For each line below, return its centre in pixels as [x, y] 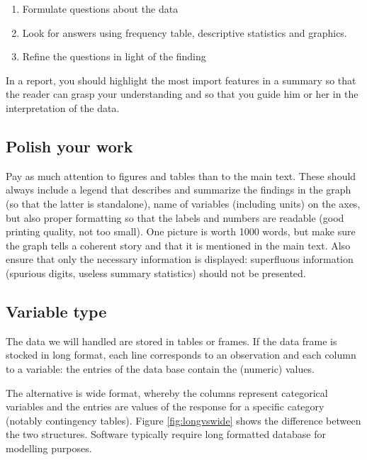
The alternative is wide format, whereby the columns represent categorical [167, 392]
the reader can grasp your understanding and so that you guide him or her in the [182, 94]
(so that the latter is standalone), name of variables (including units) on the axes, [183, 203]
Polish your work [69, 146]
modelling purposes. [49, 448]
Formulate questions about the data [100, 9]
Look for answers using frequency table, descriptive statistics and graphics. [185, 32]
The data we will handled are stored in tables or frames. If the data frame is [171, 341]
